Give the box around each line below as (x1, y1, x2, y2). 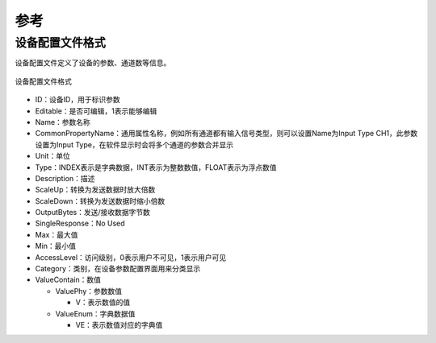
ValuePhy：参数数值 (55, 286, 123, 295)
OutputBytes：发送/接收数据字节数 (35, 208, 151, 217)
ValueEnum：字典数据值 (55, 308, 136, 318)
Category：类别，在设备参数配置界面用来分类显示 (35, 264, 201, 274)
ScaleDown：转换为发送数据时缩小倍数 (35, 196, 166, 205)
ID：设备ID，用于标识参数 (35, 95, 120, 105)
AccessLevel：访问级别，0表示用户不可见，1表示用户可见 (35, 252, 227, 262)
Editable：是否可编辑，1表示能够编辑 (35, 105, 157, 116)
